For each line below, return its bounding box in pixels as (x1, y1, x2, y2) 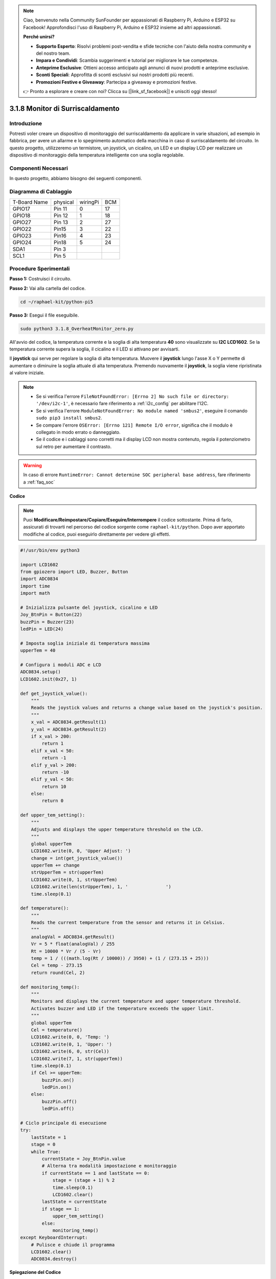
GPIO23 (12, 232, 32, 239)
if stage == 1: (41, 1206, 80, 1212)
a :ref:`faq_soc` (23, 479, 55, 485)
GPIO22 (12, 225, 32, 232)
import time (20, 583, 51, 589)
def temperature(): (20, 906, 69, 911)
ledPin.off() (41, 1106, 75, 1112)
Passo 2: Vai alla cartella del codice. (9, 285, 86, 291)
